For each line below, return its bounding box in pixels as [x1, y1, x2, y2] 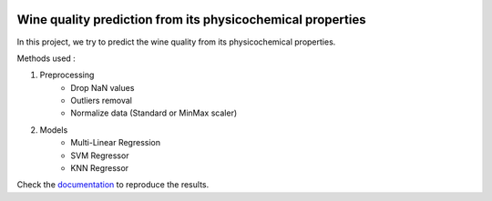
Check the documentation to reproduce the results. [16, 179, 210, 190]
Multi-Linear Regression [70, 137, 161, 148]
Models [39, 124, 68, 136]
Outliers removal [70, 95, 132, 106]
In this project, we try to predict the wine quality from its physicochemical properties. [16, 36, 336, 47]
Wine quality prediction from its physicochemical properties [16, 12, 366, 27]
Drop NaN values [70, 82, 135, 93]
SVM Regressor [70, 150, 129, 161]
